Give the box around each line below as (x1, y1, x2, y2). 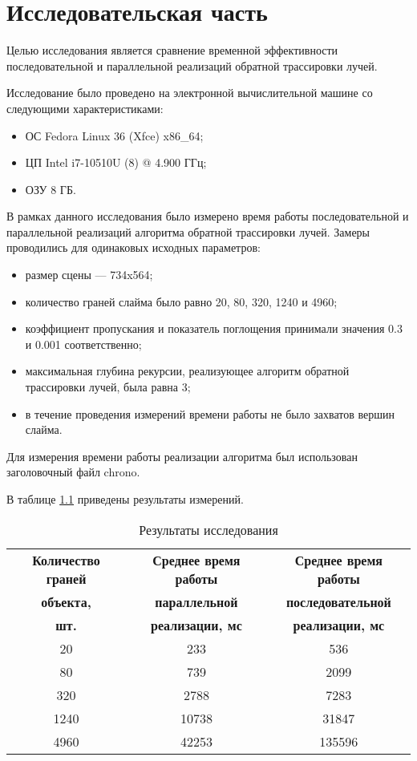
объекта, (41, 592, 91, 611)
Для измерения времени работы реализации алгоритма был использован (6, 447, 358, 464)
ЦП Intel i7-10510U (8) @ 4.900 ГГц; (25, 154, 207, 171)
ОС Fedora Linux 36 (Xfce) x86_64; (25, 127, 204, 144)
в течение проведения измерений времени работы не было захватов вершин (25, 405, 395, 422)
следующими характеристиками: (6, 99, 164, 116)
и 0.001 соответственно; (25, 335, 142, 352)
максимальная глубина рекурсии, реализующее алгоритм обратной (25, 362, 350, 379)
